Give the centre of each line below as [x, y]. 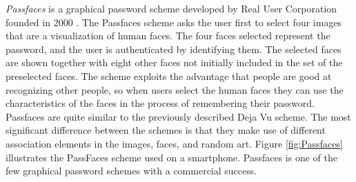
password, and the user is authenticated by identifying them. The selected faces [174, 49]
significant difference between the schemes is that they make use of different [166, 130]
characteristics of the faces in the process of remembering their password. [160, 103]
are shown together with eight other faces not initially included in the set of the [174, 62]
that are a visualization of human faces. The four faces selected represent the [168, 36]
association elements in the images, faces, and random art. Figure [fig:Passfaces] [174, 143]
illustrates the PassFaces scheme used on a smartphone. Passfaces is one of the [171, 157]
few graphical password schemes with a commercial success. [131, 171]
